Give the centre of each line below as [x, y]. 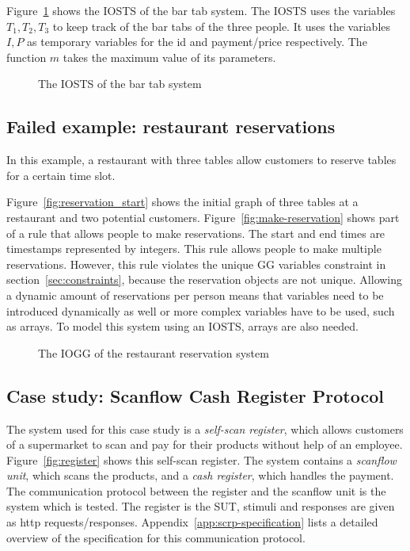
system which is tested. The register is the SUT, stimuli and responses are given [201, 506]
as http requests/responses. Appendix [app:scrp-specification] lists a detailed [192, 522]
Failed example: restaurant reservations [171, 126]
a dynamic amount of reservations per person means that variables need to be [195, 295]
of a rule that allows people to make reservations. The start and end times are [196, 233]
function [27, 57]
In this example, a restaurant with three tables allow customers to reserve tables [201, 160]
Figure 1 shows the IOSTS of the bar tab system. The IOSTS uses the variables [201, 10]
